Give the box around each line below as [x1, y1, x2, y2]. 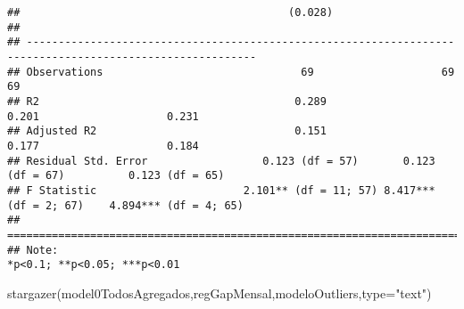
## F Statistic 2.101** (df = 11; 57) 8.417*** [7, 183, 435, 197]
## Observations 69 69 [7, 65, 455, 78]
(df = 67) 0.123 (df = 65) [7, 169, 225, 183]
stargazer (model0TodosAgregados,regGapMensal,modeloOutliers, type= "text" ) [7, 283, 432, 302]
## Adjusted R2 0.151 [7, 125, 327, 138]
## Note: [7, 243, 59, 256]
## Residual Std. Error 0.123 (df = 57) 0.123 [7, 154, 435, 167]
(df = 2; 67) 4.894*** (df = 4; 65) [7, 199, 244, 212]
